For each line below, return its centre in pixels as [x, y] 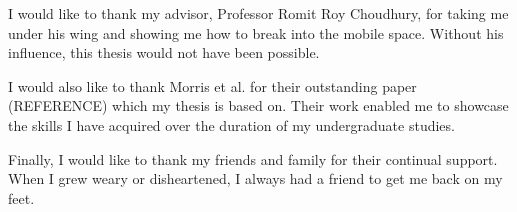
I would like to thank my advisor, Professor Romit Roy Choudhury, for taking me [258, 13]
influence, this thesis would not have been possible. [164, 52]
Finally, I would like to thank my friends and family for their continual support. [253, 158]
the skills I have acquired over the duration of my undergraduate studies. [231, 124]
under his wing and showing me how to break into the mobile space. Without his [256, 32]
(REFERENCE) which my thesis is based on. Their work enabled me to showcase [258, 105]
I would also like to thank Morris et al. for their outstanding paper [212, 85]
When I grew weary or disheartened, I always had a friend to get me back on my [255, 178]
